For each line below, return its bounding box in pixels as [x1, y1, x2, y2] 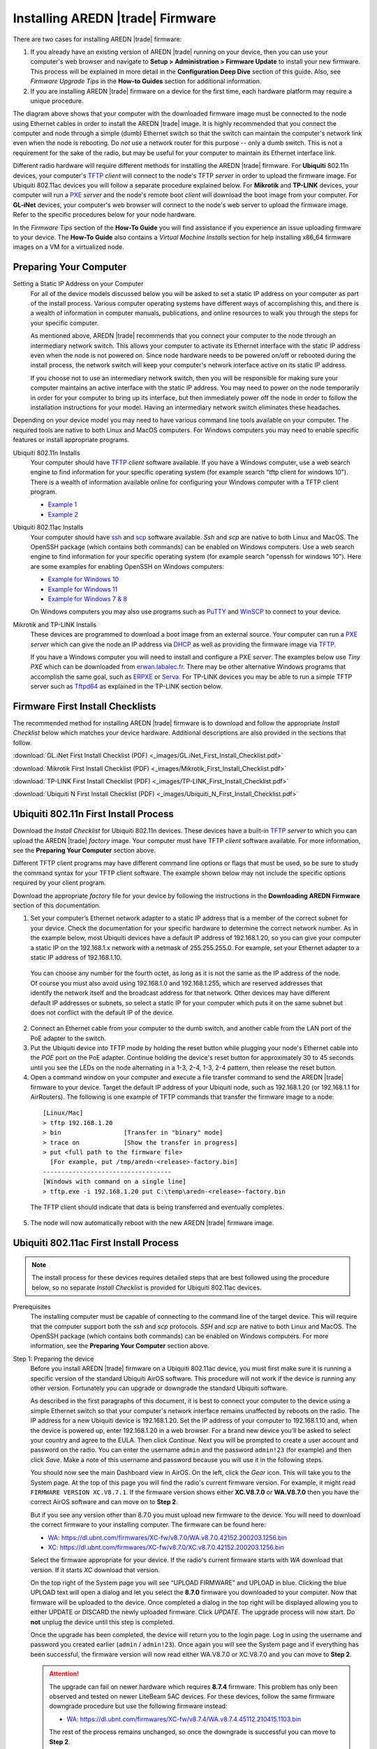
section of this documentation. [13, 901, 101, 909]
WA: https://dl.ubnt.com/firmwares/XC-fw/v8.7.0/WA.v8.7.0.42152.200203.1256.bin [47, 1533, 288, 1542]
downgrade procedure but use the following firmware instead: [49, 1702, 228, 1711]
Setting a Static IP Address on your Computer [13, 280, 144, 288]
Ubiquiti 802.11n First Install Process [13, 808, 174, 820]
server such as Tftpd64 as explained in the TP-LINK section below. [30, 682, 223, 691]
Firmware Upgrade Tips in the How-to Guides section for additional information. [30, 77, 262, 85]
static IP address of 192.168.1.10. [30, 953, 122, 961]
